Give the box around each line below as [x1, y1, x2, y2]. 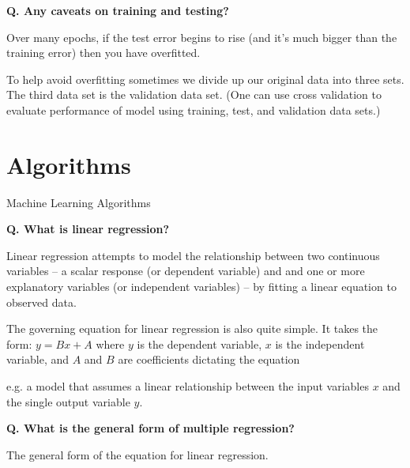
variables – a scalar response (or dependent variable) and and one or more [6, 262, 365, 279]
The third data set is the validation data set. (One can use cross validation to [6, 86, 382, 103]
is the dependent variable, [137, 335, 262, 352]
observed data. [6, 293, 77, 310]
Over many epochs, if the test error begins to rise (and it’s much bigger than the [6, 28, 397, 45]
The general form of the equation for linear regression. [6, 446, 269, 462]
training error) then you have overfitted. [6, 44, 201, 61]
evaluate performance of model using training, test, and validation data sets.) [6, 101, 381, 118]
